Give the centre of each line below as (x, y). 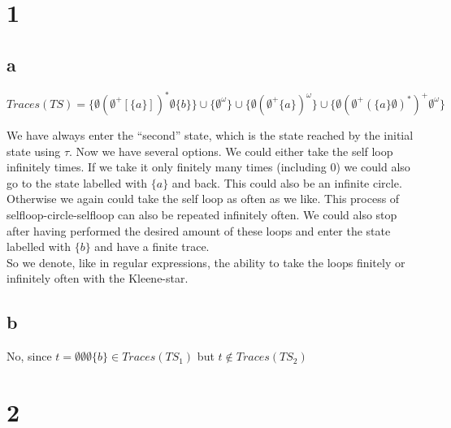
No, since (29, 356)
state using (34, 151)
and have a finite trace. (152, 246)
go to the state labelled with (77, 182)
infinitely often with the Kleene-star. (98, 278)
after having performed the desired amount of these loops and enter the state (199, 230)
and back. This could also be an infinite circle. (287, 182)
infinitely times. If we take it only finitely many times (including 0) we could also (208, 167)
